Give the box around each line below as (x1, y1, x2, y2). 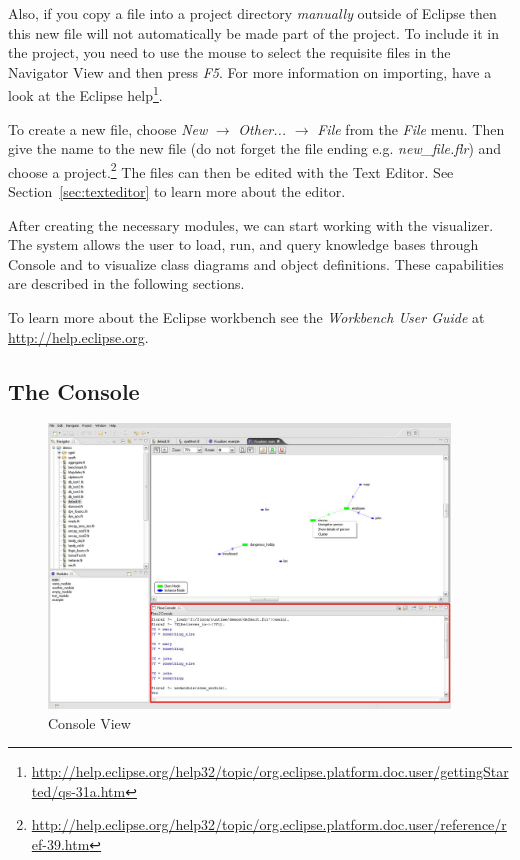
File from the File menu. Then (317, 118, 505, 139)
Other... (238, 118, 287, 139)
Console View (48, 712, 131, 733)
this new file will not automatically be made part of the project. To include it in (8, 22, 499, 43)
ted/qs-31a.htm (31, 780, 126, 801)
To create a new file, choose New (8, 118, 208, 139)
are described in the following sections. (8, 273, 245, 294)
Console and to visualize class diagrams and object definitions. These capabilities (8, 253, 504, 274)
